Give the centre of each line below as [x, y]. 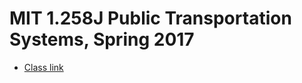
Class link [43, 67]
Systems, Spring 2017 [102, 39]
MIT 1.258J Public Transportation [150, 18]
